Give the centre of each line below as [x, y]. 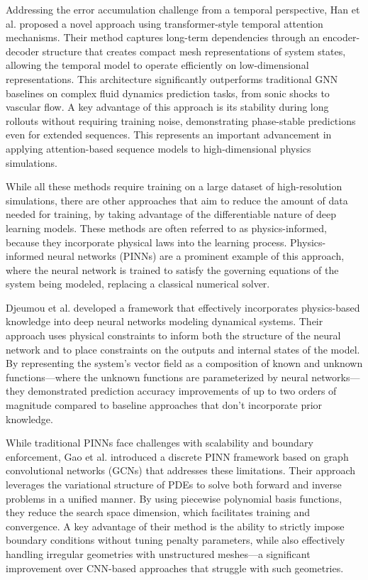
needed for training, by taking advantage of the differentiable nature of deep [171, 214]
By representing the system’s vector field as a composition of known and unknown [184, 363]
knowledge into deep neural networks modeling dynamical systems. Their [165, 321]
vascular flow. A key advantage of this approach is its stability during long [167, 107]
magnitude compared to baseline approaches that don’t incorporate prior [164, 405]
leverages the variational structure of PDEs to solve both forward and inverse [174, 484]
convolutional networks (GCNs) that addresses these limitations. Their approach [181, 470]
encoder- [341, 37]
